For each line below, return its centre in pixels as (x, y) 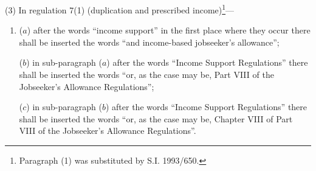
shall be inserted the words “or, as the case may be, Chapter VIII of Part (156, 118)
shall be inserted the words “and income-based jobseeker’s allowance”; (149, 42)
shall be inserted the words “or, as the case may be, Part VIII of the (146, 75)
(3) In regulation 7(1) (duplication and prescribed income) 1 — (120, 9)
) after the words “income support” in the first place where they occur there (169, 30)
